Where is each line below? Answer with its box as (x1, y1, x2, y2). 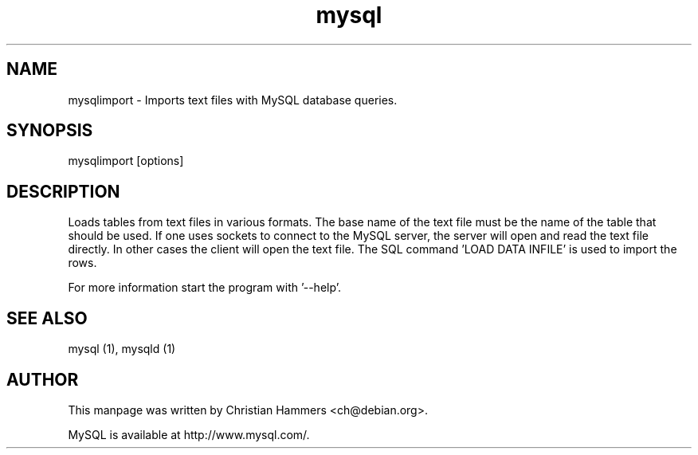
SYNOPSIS (6, 120, 93, 141)
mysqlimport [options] (68, 154, 184, 168)
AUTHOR (6, 369, 79, 390)
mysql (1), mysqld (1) (68, 342, 176, 356)
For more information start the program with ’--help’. (68, 280, 341, 295)
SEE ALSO (6, 308, 88, 328)
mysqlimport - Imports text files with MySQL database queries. (68, 92, 398, 107)
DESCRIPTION (6, 181, 120, 202)
